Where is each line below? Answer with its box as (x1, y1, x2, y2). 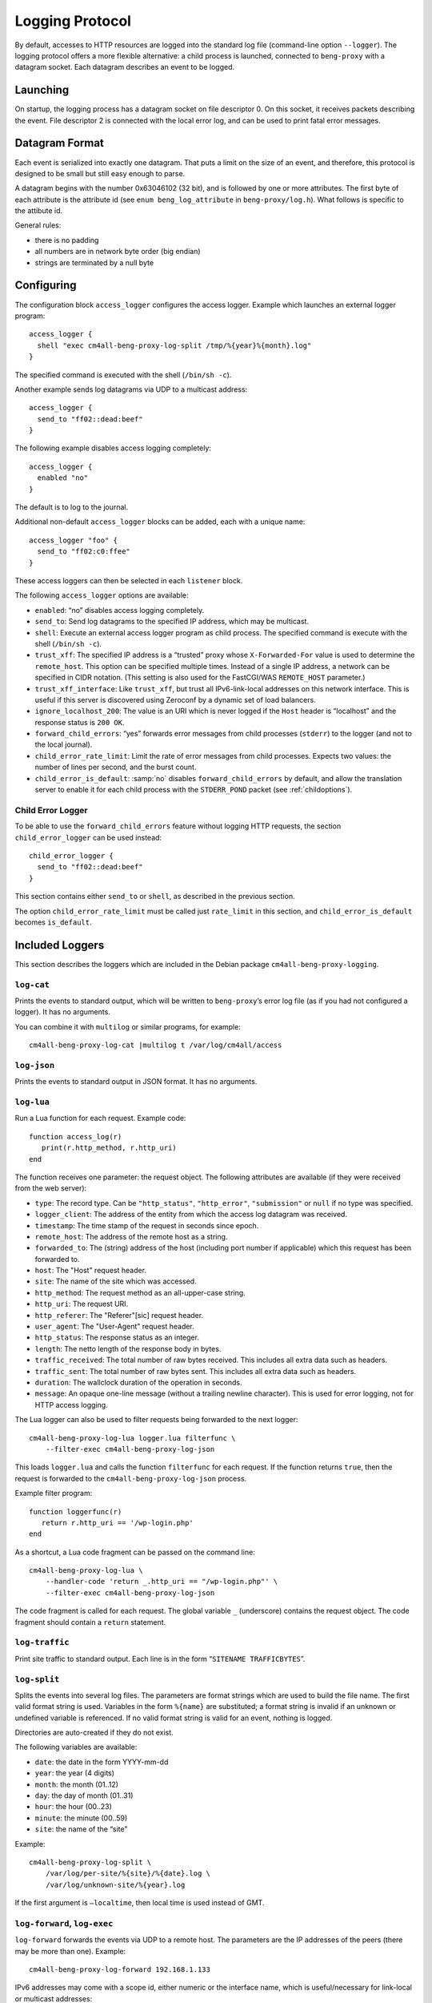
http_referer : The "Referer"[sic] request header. (34, 1310, 204, 1320)
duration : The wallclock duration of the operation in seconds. (34, 1377, 242, 1387)
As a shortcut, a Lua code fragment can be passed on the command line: (14, 1547, 255, 1557)
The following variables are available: (14, 1743, 138, 1752)
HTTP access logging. (34, 1400, 108, 1409)
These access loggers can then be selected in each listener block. (14, 575, 243, 585)
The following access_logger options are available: (14, 590, 189, 600)
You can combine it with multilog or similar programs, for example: (14, 1022, 242, 1031)
